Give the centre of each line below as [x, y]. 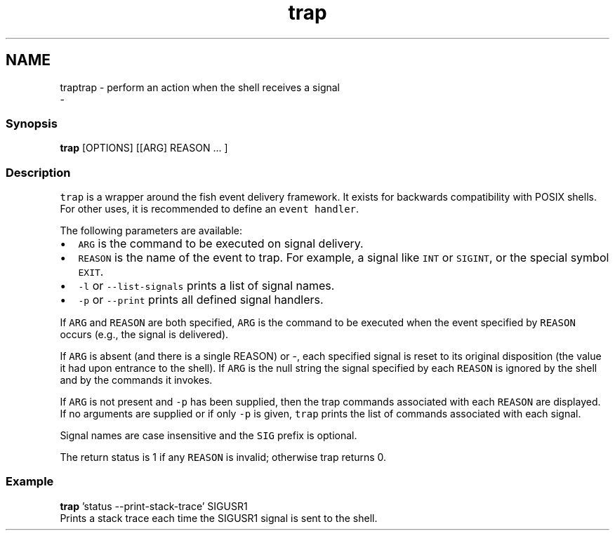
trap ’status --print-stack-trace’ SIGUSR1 [154, 506]
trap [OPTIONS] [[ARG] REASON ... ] [144, 148]
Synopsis [32, 123]
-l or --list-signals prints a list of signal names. [206, 286]
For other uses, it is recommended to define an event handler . [210, 209]
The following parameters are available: [151, 231]
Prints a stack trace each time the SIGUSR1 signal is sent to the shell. [219, 518]
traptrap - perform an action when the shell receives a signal [200, 87]
